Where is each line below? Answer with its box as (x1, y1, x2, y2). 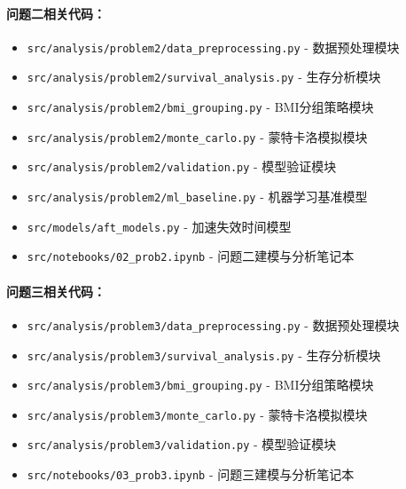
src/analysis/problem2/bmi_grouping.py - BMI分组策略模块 (27, 98, 374, 116)
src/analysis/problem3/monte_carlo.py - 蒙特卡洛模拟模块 (27, 405, 368, 423)
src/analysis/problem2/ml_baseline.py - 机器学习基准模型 (27, 187, 368, 206)
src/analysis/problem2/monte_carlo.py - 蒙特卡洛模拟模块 (27, 127, 368, 146)
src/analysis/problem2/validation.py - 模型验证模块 (27, 157, 337, 176)
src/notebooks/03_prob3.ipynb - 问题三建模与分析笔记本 (27, 465, 355, 484)
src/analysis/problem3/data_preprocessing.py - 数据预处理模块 (27, 315, 400, 334)
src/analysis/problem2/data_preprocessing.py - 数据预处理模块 (27, 37, 400, 56)
